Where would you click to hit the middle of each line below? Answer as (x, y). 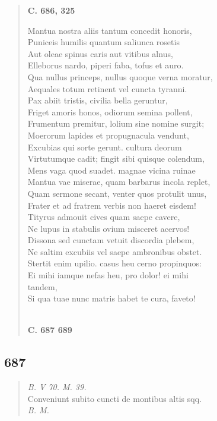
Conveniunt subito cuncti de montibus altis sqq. (114, 398)
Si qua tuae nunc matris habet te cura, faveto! (111, 298)
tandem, (42, 286)
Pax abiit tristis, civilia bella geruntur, (98, 100)
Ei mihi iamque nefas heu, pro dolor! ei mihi (108, 275)
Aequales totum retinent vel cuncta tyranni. (107, 88)
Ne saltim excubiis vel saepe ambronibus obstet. (115, 251)
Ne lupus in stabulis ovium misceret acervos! (108, 228)
